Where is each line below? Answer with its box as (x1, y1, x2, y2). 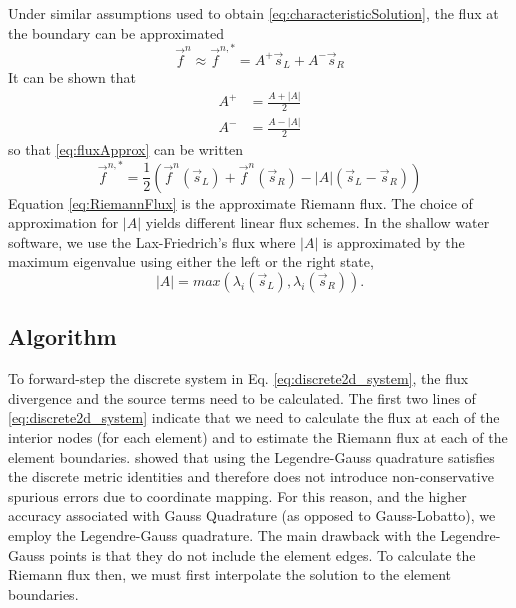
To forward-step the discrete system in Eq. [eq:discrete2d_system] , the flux (8, 368, 469, 389)
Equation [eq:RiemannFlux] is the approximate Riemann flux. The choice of (8, 192, 473, 213)
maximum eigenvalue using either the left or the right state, (8, 251, 374, 272)
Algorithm (8, 321, 117, 352)
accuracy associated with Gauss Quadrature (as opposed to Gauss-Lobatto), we (8, 505, 496, 526)
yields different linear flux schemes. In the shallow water (145, 212, 490, 233)
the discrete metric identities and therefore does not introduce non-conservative (8, 466, 494, 487)
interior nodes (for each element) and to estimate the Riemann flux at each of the (8, 426, 508, 447)
